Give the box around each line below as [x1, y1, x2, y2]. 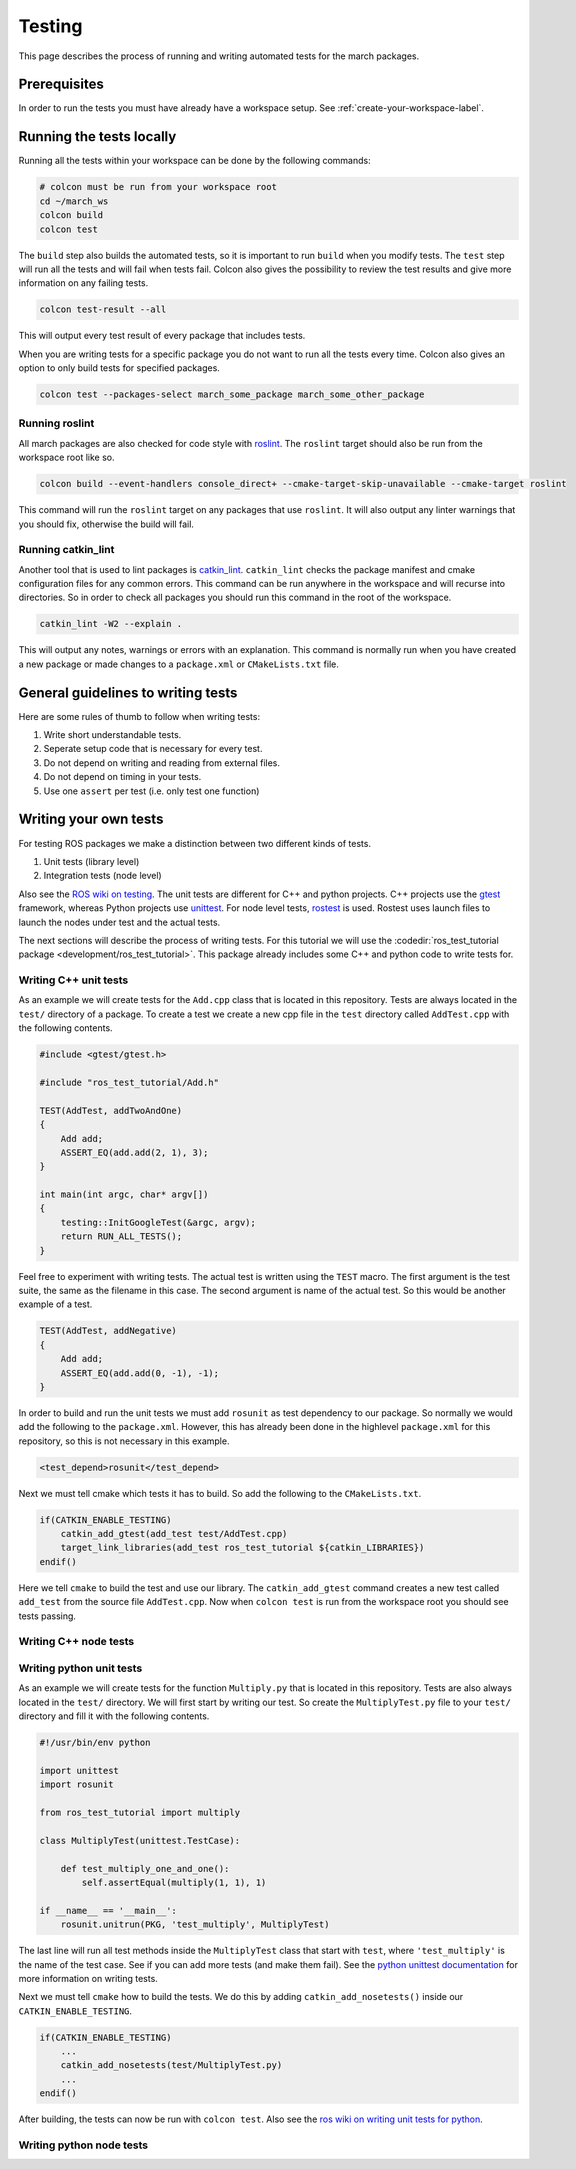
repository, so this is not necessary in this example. [18, 1435, 230, 1447]
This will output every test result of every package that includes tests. [18, 330, 306, 342]
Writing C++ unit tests [18, 973, 129, 987]
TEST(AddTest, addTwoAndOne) [39, 1105, 183, 1116]
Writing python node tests [18, 2138, 149, 2152]
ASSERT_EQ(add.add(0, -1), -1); [60, 1367, 220, 1379]
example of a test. [18, 1298, 93, 1310]
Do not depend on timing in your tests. [43, 771, 202, 783]
